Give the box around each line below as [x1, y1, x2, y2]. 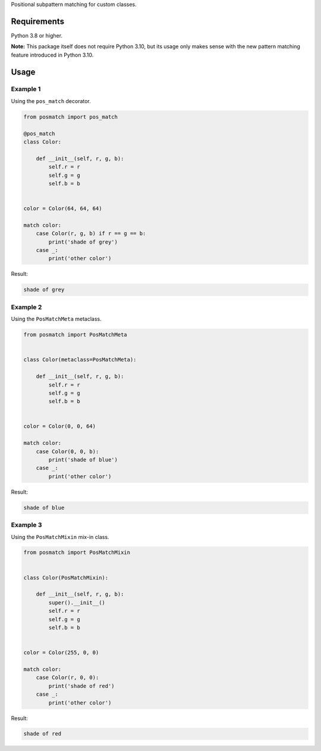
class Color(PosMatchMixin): [23, 574, 109, 581]
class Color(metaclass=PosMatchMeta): [23, 356, 137, 363]
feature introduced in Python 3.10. [11, 51, 94, 58]
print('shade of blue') [48, 456, 118, 463]
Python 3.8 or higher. [11, 32, 62, 39]
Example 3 [11, 521, 42, 529]
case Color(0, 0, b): [36, 448, 99, 455]
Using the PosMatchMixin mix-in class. [11, 533, 109, 540]
